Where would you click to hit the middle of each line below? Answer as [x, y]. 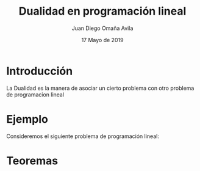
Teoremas [32, 161]
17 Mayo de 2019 [102, 40]
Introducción [40, 71]
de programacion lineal [35, 94]
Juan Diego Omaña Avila [102, 28]
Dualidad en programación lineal [102, 11]
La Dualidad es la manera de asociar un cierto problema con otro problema [100, 88]
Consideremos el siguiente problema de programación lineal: [83, 136]
